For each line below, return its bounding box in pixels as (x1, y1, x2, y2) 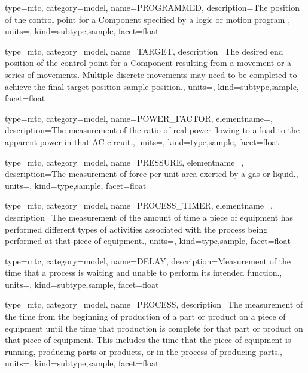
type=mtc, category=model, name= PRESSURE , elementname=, (5, 155, 244, 168)
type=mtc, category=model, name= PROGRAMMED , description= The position (5, 1, 300, 13)
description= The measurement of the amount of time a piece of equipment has (5, 210, 294, 223)
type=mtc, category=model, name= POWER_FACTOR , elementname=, (5, 112, 273, 124)
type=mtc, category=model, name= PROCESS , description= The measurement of (5, 298, 303, 311)
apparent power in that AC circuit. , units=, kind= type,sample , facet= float (5, 135, 279, 148)
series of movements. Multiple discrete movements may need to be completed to (5, 68, 297, 80)
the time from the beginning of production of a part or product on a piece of (5, 310, 286, 323)
